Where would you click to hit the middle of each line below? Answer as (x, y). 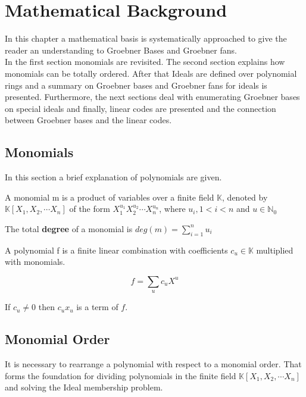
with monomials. (35, 262)
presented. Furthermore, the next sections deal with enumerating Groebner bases (152, 97)
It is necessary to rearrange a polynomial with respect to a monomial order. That (153, 364)
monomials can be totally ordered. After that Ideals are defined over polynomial (151, 73)
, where (172, 209)
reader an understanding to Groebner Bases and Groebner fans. (121, 50)
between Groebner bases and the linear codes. (88, 120)
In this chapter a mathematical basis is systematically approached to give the (146, 38)
